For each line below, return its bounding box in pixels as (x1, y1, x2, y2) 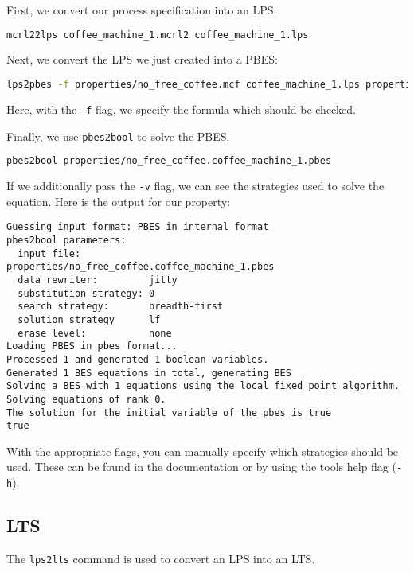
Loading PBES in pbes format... (6, 340, 178, 352)
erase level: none (18, 327, 172, 339)
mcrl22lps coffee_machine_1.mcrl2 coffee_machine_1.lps (6, 29, 309, 41)
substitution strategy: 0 (18, 287, 155, 299)
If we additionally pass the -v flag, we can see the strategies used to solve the (6, 177, 385, 194)
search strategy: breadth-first (18, 301, 224, 313)
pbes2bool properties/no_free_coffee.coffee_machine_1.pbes (6, 155, 332, 167)
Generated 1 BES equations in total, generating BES (6, 367, 291, 379)
